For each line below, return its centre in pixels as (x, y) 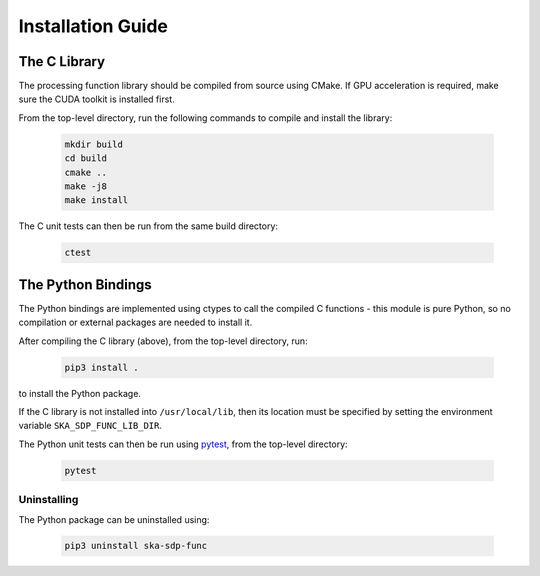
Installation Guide (93, 26)
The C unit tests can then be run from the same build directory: (148, 226)
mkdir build (94, 144)
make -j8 (86, 186)
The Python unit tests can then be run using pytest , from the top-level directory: (183, 444)
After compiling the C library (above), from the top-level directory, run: (163, 341)
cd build (86, 158)
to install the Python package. (80, 393)
